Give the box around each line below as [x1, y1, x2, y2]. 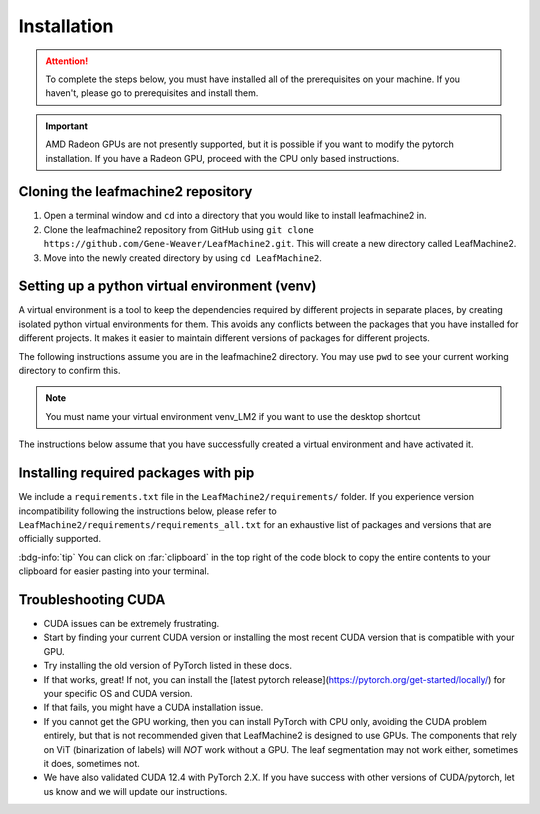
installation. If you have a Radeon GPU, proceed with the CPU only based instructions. [45, 152, 400, 164]
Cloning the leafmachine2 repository [18, 183, 253, 200]
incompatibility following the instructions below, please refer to [18, 505, 277, 517]
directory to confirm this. [18, 365, 121, 377]
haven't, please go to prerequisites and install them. [45, 87, 259, 99]
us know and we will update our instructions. [43, 785, 228, 797]
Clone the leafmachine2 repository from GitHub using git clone [43, 223, 314, 235]
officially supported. [18, 533, 102, 545]
